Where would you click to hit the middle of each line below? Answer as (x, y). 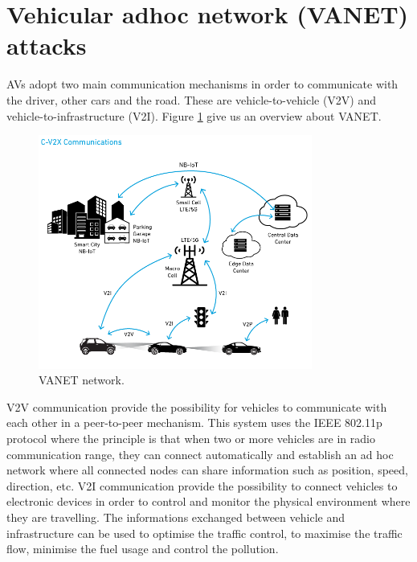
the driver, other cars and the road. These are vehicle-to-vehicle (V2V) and (192, 99)
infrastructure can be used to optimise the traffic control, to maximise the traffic (204, 533)
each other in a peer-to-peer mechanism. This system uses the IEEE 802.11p (194, 423)
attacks (47, 45)
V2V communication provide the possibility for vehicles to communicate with (197, 406)
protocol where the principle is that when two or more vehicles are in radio (191, 439)
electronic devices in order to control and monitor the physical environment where (208, 501)
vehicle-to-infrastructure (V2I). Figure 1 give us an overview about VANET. (194, 115)
